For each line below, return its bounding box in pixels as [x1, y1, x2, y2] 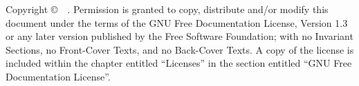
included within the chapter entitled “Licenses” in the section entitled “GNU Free [6, 56, 352, 70]
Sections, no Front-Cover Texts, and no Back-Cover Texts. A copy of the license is [6, 42, 354, 56]
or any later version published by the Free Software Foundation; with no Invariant [6, 29, 353, 43]
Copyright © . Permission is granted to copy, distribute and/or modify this [6, 2, 329, 16]
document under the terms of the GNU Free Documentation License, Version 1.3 [6, 15, 348, 30]
